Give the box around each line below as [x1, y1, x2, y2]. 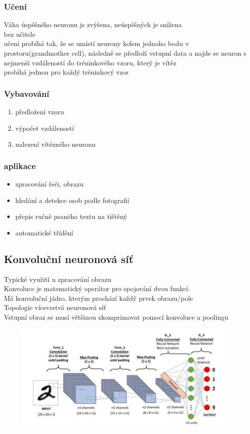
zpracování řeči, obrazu [15, 179, 84, 188]
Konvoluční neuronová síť [4, 251, 133, 266]
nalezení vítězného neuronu [15, 139, 96, 149]
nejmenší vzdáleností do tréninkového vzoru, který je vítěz [4, 57, 176, 67]
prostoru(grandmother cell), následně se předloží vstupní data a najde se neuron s [4, 48, 247, 58]
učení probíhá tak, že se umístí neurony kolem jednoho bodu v [4, 38, 189, 48]
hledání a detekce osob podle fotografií [15, 195, 130, 205]
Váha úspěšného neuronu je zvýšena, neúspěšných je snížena [4, 19, 182, 30]
